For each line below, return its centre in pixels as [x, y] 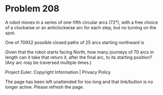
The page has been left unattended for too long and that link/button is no [79, 82]
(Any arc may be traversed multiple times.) [48, 62]
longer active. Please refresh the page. [45, 87]
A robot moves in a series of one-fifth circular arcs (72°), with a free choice [81, 22]
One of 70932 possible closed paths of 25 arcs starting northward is [75, 42]
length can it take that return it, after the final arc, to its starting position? [79, 57]
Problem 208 [32, 9]
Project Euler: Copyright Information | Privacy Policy [58, 72]
